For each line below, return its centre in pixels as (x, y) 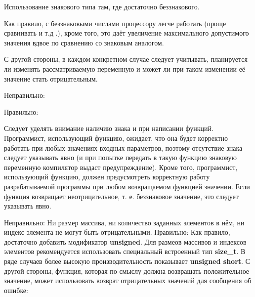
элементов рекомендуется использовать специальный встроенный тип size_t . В (125, 251)
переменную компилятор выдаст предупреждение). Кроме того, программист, (121, 167)
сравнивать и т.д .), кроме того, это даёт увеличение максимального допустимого (127, 33)
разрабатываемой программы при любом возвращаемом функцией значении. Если (127, 186)
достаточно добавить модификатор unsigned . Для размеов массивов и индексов (125, 241)
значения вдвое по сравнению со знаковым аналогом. (84, 42)
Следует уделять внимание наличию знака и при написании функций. (109, 128)
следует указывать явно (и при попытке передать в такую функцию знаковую (121, 157)
